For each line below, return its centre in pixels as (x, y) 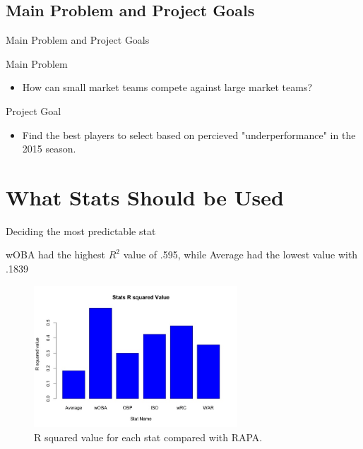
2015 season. (49, 149)
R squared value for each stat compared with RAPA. (148, 437)
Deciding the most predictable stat (81, 231)
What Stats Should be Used (145, 197)
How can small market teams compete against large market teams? (167, 87)
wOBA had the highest (56, 255)
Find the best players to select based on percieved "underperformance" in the (189, 134)
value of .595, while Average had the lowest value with (240, 255)
